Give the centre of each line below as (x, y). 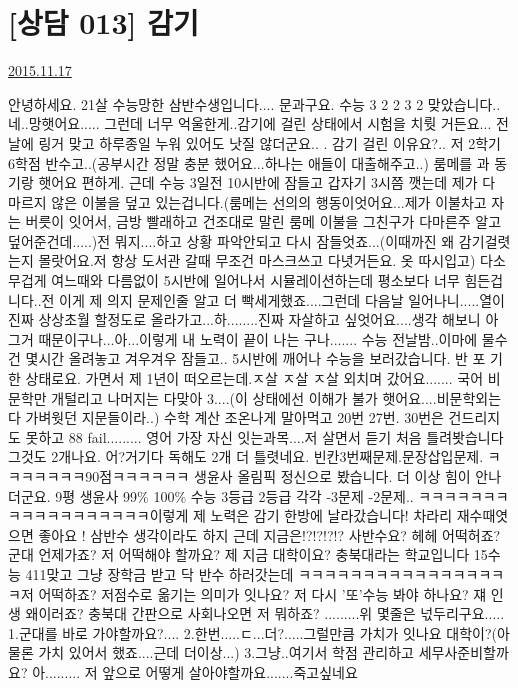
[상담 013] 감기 (103, 22)
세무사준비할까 (463, 652)
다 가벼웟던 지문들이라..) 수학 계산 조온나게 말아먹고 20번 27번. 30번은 (226, 417)
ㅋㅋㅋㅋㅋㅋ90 (54, 476)
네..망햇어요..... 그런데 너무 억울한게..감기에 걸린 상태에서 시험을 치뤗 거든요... (250, 123)
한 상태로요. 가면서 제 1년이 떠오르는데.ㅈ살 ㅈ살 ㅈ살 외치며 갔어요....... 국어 (246, 378)
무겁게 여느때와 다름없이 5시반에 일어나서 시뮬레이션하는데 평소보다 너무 (234, 280)
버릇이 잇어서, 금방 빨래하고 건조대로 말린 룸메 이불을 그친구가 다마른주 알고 (263, 221)
